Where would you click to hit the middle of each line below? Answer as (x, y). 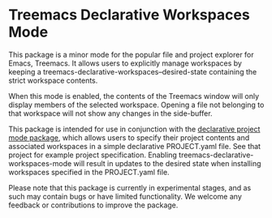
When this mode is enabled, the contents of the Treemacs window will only (134, 96)
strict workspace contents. (53, 80)
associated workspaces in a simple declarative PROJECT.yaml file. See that (135, 146)
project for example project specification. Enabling (93, 155)
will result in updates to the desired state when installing (167, 163)
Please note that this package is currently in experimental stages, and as (130, 187)
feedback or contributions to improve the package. (93, 205)
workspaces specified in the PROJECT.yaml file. (89, 172)
